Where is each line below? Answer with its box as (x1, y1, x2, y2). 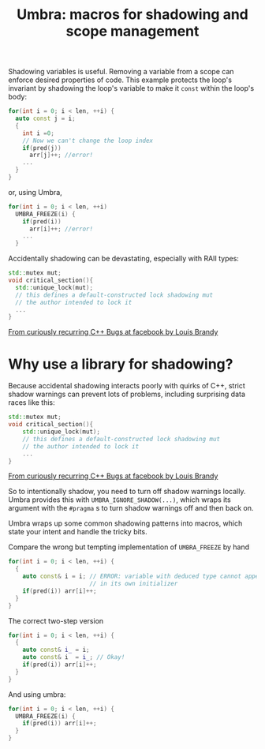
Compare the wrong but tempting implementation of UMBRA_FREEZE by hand (8, 542, 250, 552)
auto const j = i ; (15, 114, 77, 123)
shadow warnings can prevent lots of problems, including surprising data (8, 389, 246, 399)
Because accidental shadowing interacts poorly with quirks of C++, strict (8, 381, 246, 391)
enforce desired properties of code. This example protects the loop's (8, 75, 233, 84)
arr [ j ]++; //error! (28, 152, 93, 159)
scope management (65, 22, 200, 40)
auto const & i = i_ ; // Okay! (22, 654, 125, 661)
